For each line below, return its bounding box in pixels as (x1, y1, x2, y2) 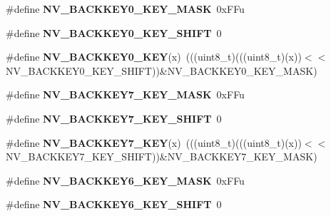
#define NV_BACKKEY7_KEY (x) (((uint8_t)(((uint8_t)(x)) (6, 135, 302, 150)
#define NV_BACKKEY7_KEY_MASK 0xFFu (6, 87, 245, 102)
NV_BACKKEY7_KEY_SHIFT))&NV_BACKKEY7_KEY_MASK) (6, 149, 317, 164)
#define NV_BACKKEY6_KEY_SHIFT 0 (6, 197, 222, 212)
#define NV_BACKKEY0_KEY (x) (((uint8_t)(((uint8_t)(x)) (6, 49, 302, 64)
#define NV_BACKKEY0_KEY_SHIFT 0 (6, 25, 222, 40)
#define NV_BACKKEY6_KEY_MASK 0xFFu (6, 173, 245, 187)
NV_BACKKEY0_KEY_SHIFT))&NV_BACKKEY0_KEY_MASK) (6, 63, 317, 78)
